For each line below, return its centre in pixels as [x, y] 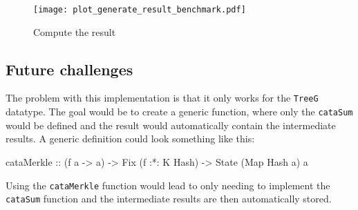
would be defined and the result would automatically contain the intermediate [171, 125]
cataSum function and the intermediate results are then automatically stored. [169, 199]
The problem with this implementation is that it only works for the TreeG [162, 98]
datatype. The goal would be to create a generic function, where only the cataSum [179, 112]
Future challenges [69, 69]
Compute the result [75, 31]
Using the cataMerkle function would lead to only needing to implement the [168, 185]
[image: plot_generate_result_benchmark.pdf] [140, 10]
